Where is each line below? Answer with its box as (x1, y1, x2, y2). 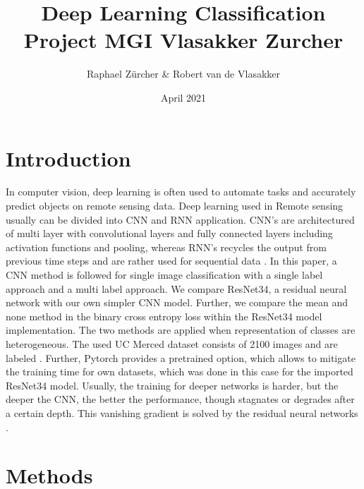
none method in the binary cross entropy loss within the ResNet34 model (6, 308, 322, 323)
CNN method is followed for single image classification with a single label (6, 267, 323, 282)
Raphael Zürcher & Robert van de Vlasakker (86, 66, 280, 81)
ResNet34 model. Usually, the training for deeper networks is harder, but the (6, 378, 339, 392)
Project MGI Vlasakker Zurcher (23, 25, 344, 54)
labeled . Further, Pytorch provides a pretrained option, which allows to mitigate (6, 350, 356, 365)
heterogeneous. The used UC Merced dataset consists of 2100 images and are (6, 336, 338, 351)
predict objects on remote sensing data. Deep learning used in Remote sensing (6, 198, 344, 213)
